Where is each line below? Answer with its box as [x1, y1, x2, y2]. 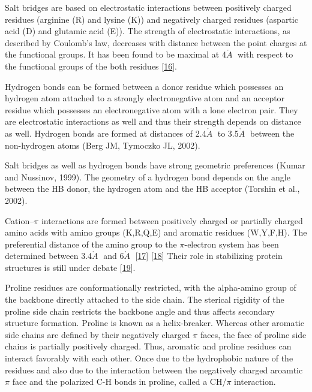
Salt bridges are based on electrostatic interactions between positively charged [5, 1, 292, 13]
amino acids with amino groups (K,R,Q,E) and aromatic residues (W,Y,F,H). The [5, 226, 307, 239]
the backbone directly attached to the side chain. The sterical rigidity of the [5, 293, 284, 306]
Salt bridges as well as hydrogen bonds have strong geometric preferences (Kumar [5, 159, 305, 171]
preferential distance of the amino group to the [5, 237, 177, 250]
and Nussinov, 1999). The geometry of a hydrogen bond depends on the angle [5, 170, 290, 183]
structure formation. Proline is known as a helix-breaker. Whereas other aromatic [5, 316, 305, 329]
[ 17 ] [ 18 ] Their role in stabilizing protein [135, 249, 283, 262]
